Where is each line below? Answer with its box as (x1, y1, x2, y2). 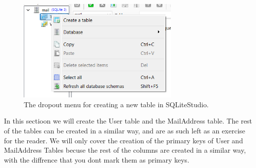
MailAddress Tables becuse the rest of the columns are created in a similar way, (4, 145, 246, 155)
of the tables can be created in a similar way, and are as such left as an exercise (4, 125, 246, 135)
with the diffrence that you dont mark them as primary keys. (4, 154, 190, 165)
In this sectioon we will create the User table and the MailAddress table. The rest (4, 116, 253, 126)
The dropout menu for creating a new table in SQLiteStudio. (24, 99, 209, 109)
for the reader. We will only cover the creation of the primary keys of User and (4, 135, 243, 145)
